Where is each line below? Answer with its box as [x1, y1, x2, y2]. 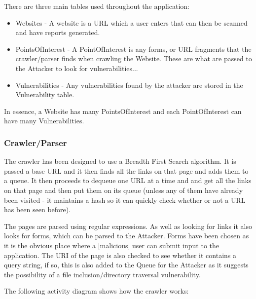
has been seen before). [4, 204, 71, 215]
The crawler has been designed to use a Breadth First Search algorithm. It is [4, 156, 236, 166]
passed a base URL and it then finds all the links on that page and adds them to [4, 165, 249, 176]
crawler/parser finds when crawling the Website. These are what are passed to [15, 53, 252, 64]
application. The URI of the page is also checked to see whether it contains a [4, 250, 237, 260]
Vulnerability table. [15, 89, 74, 100]
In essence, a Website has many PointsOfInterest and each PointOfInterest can [4, 106, 242, 116]
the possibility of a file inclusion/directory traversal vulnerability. [4, 269, 201, 279]
